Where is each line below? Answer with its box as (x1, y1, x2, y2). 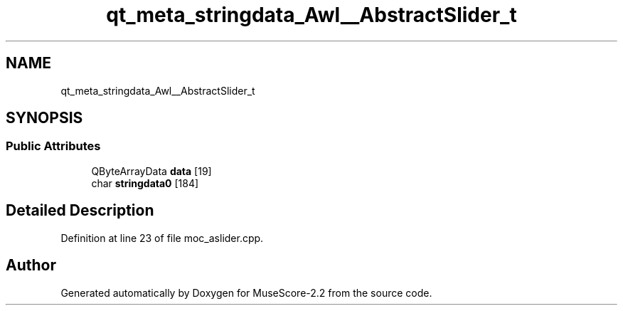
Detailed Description (6, 201, 154, 220)
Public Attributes (6, 139, 101, 154)
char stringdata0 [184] (91, 176, 199, 189)
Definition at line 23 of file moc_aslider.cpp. (60, 231, 264, 244)
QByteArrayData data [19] (91, 164, 212, 177)
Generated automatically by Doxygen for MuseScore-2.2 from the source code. (60, 286, 432, 299)
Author (6, 256, 56, 275)
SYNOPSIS (6, 109, 83, 127)
